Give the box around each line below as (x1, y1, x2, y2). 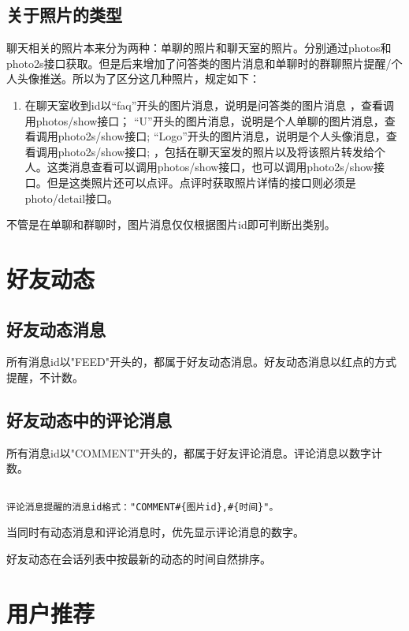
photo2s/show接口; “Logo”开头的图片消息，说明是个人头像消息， (58, 128, 386, 144)
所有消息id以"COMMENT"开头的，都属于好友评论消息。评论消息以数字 (6, 444, 371, 461)
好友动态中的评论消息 (6, 407, 172, 431)
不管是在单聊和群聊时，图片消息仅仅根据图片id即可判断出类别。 (6, 216, 336, 233)
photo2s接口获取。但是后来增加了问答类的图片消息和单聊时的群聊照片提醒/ (6, 54, 392, 71)
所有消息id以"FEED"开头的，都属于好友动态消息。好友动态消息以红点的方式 (6, 353, 397, 370)
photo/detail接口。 (24, 189, 119, 206)
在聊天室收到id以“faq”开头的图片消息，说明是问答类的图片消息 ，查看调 (24, 96, 395, 113)
